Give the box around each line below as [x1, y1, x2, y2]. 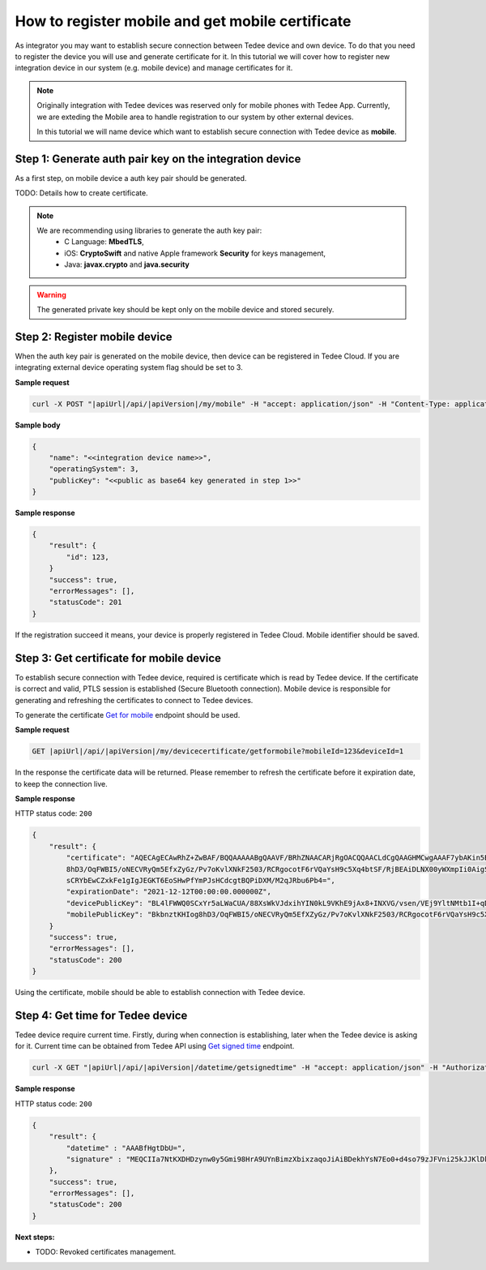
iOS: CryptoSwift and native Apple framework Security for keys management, [64, 248, 326, 258]
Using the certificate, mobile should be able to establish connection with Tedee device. [15, 988, 305, 998]
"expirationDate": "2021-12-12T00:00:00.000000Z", [66, 887, 271, 896]
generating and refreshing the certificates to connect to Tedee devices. [15, 695, 254, 705]
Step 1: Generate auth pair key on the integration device [15, 152, 301, 165]
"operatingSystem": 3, [49, 465, 139, 474]
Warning [36, 290, 66, 299]
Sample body [15, 420, 61, 430]
